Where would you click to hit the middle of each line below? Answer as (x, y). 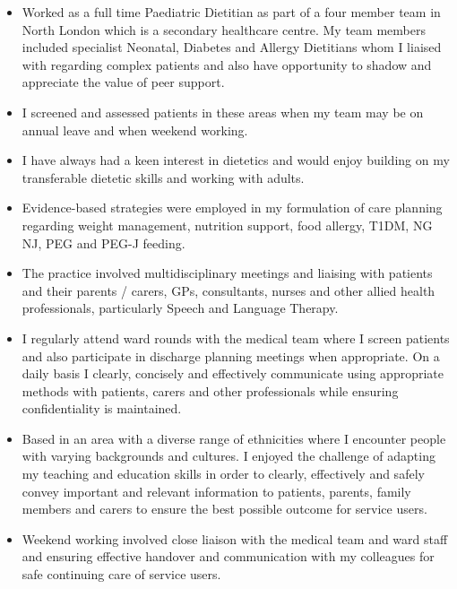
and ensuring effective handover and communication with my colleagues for (228, 556)
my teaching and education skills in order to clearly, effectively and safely (223, 474)
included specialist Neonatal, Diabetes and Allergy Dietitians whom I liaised (232, 47)
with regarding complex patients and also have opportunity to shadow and (227, 64)
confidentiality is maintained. (102, 408)
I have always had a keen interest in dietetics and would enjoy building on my (236, 160)
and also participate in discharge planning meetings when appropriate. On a (231, 355)
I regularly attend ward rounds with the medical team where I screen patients (236, 338)
